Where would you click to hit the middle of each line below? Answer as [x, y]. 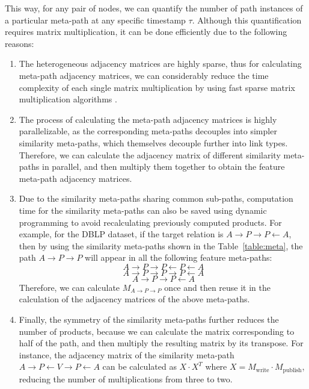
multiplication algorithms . [68, 99]
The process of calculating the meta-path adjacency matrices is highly [148, 119]
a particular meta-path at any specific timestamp [95, 20]
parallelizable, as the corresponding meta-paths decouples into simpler [148, 131]
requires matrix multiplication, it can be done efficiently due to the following [146, 32]
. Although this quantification [247, 20]
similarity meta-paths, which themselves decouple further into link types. [153, 142]
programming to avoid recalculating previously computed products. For [150, 222]
